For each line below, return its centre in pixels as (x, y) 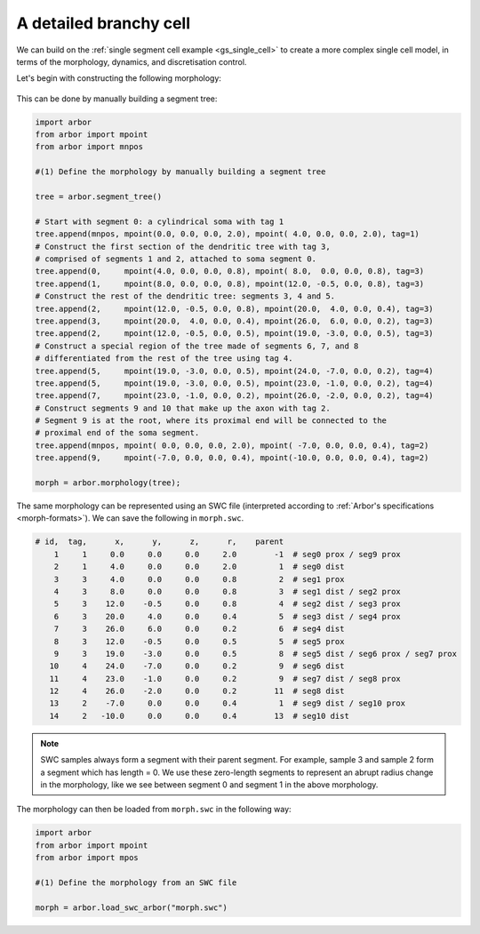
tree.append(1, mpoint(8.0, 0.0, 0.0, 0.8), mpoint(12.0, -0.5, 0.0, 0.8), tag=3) (230, 283)
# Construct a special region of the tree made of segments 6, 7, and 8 (197, 346)
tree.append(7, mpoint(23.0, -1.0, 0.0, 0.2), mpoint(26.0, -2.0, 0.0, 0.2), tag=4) (235, 396)
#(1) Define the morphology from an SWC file (136, 882)
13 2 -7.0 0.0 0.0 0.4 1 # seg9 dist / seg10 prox (228, 703)
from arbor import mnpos (89, 147)
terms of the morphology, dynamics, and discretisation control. (132, 61)
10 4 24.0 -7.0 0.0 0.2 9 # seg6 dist (197, 666)
